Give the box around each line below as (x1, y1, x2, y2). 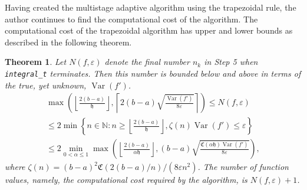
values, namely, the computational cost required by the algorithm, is (5, 173, 247, 186)
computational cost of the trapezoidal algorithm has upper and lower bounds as (5, 24, 293, 37)
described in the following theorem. (5, 35, 132, 48)
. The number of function (197, 160, 289, 173)
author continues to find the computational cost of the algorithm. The (5, 12, 258, 25)
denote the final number (104, 55, 190, 68)
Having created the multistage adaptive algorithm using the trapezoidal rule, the (5, 1, 296, 13)
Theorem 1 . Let (5, 55, 67, 68)
